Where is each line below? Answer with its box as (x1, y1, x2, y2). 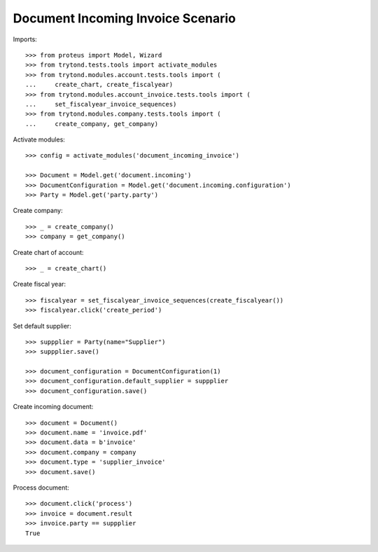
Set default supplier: (13, 322, 71, 330)
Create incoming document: (13, 403, 94, 411)
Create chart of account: (13, 248, 84, 256)
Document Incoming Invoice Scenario (13, 11, 236, 26)
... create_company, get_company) (25, 120, 159, 127)
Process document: (13, 483, 69, 492)
